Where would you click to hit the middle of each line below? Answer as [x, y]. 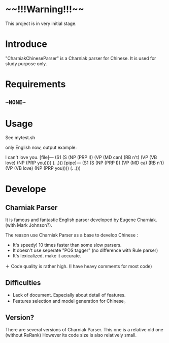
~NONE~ [16, 102]
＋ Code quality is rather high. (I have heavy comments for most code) [79, 267]
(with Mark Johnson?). [29, 225]
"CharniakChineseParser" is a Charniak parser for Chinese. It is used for [81, 58]
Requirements [36, 84]
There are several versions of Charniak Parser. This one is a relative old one [84, 330]
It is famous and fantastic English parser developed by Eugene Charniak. [81, 220]
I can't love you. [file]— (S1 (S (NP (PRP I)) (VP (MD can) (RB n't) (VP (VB [81, 157]
